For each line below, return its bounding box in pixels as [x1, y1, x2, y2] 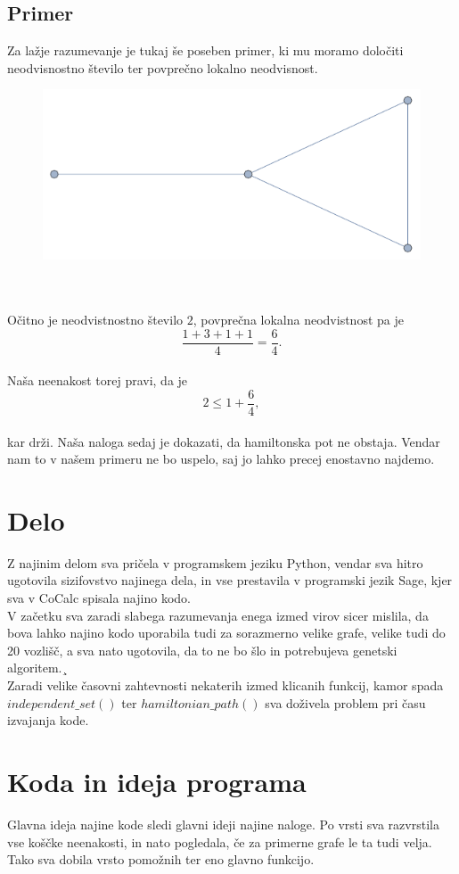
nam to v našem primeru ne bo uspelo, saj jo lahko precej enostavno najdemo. [7, 449, 435, 468]
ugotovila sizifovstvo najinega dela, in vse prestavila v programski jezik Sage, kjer [7, 571, 453, 590]
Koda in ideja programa [7, 763, 307, 799]
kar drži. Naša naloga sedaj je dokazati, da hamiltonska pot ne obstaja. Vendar [7, 432, 440, 450]
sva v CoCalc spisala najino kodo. [7, 589, 191, 607]
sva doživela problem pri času [265, 693, 426, 712]
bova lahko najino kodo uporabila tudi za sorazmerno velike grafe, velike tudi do [7, 623, 446, 642]
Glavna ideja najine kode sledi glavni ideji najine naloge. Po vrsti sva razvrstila [7, 814, 439, 833]
